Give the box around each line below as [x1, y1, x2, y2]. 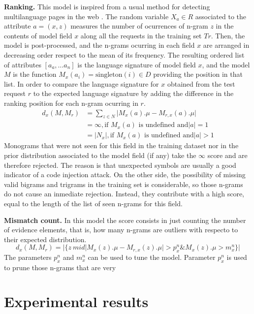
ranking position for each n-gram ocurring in [4, 97, 138, 108]
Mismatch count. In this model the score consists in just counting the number [4, 215, 246, 225]
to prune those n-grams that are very [4, 262, 116, 272]
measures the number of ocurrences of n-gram [70, 21, 208, 31]
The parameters [4, 252, 52, 262]
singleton [95, 71, 123, 79]
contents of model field [4, 30, 72, 40]
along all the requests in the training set [80, 30, 202, 40]
